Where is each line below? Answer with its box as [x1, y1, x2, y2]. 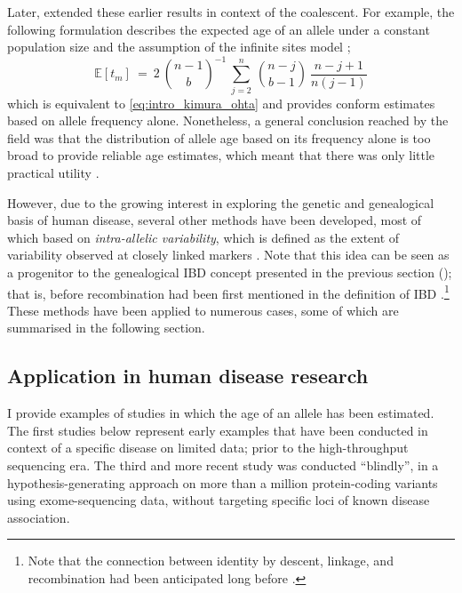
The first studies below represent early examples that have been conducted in [7, 421, 428, 439]
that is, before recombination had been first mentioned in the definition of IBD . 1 [7, 281, 450, 302]
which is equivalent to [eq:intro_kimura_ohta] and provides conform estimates [7, 93, 435, 112]
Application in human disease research [7, 362, 369, 389]
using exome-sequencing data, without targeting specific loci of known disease [7, 491, 430, 509]
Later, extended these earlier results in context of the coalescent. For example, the [7, 3, 455, 20]
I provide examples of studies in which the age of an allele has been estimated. [7, 404, 434, 422]
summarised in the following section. [7, 318, 205, 337]
